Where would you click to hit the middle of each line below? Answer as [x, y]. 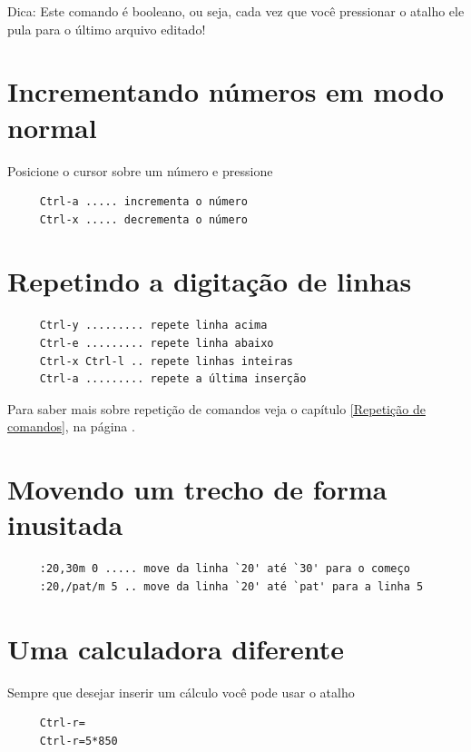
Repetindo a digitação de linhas [210, 281]
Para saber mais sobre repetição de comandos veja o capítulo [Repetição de [216, 408]
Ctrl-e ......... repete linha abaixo [157, 343]
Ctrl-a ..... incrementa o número [143, 202]
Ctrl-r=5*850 [78, 741]
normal [52, 127]
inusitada [65, 524]
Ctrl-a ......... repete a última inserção [173, 379]
